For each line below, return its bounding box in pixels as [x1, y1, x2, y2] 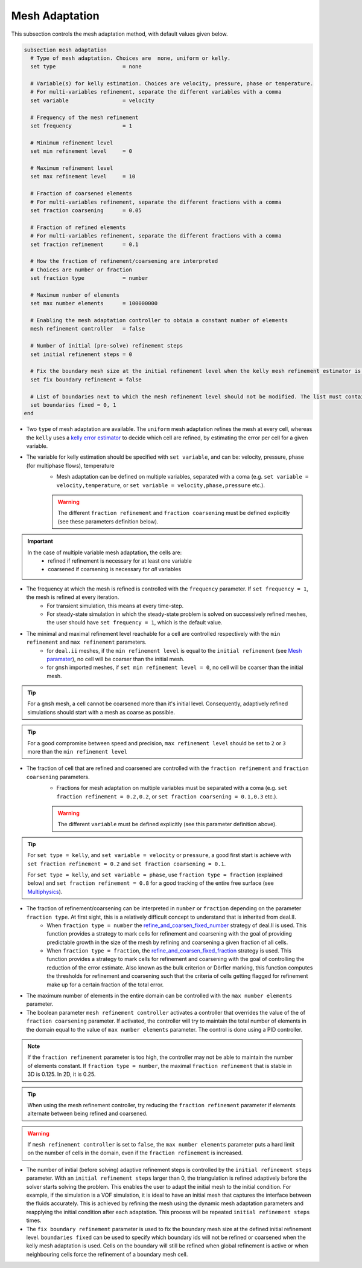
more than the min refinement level [27, 748, 128, 755]
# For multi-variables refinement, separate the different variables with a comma [30, 88, 282, 95]
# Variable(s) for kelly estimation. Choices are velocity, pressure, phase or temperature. [30, 80, 314, 87]
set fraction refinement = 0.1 [30, 241, 139, 248]
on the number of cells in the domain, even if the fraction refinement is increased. [27, 1149, 243, 1157]
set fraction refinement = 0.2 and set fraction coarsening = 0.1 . [27, 860, 226, 867]
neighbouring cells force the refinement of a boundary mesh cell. [26, 1250, 188, 1258]
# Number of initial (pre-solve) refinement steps [30, 342, 183, 349]
